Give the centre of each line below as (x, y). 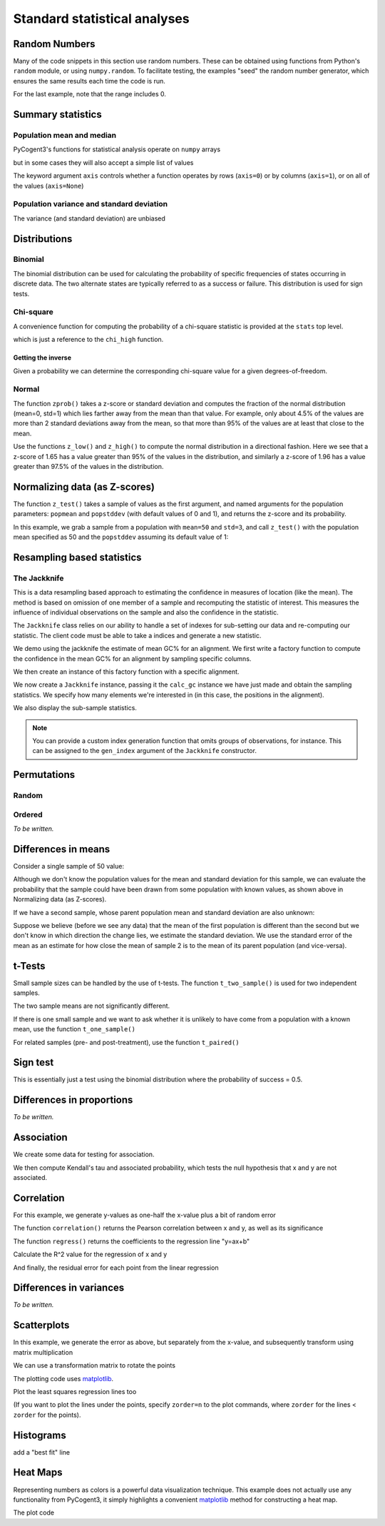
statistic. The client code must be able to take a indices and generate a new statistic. (137, 635)
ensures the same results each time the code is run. (89, 81)
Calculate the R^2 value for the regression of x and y (90, 1254)
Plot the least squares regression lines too (75, 1391)
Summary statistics (58, 115)
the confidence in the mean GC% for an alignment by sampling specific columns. (132, 658)
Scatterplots (41, 1325)
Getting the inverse (42, 358)
